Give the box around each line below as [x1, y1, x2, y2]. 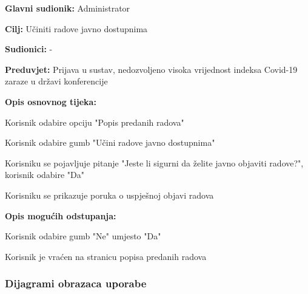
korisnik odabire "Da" [5, 168, 85, 181]
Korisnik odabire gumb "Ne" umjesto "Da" [5, 230, 161, 242]
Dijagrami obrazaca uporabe [5, 276, 147, 291]
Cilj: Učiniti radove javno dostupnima [5, 22, 148, 35]
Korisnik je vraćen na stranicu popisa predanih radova [5, 250, 207, 262]
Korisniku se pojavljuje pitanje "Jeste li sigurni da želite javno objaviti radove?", [5, 156, 304, 169]
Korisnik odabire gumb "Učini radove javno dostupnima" [5, 136, 215, 149]
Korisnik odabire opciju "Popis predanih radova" [5, 115, 184, 128]
